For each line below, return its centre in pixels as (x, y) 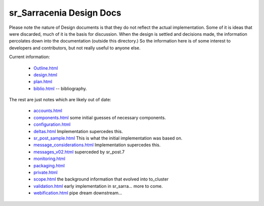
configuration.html (52, 124)
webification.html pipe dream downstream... (78, 193)
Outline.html (46, 68)
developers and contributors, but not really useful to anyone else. (75, 48)
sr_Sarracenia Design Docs (65, 13)
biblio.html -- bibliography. (60, 89)
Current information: (30, 57)
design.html (45, 75)
